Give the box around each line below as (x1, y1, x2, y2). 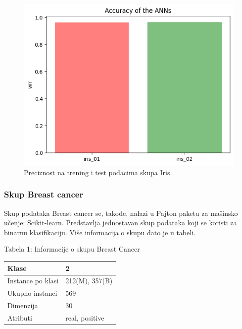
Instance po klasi (7, 275, 59, 286)
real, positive (65, 312, 104, 323)
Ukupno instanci (7, 288, 57, 298)
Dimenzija (7, 300, 38, 311)
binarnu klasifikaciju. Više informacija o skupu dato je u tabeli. (4, 227, 195, 237)
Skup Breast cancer (4, 188, 84, 200)
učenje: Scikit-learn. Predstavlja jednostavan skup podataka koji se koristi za (4, 217, 237, 228)
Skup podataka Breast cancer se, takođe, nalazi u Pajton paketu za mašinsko (4, 207, 238, 218)
